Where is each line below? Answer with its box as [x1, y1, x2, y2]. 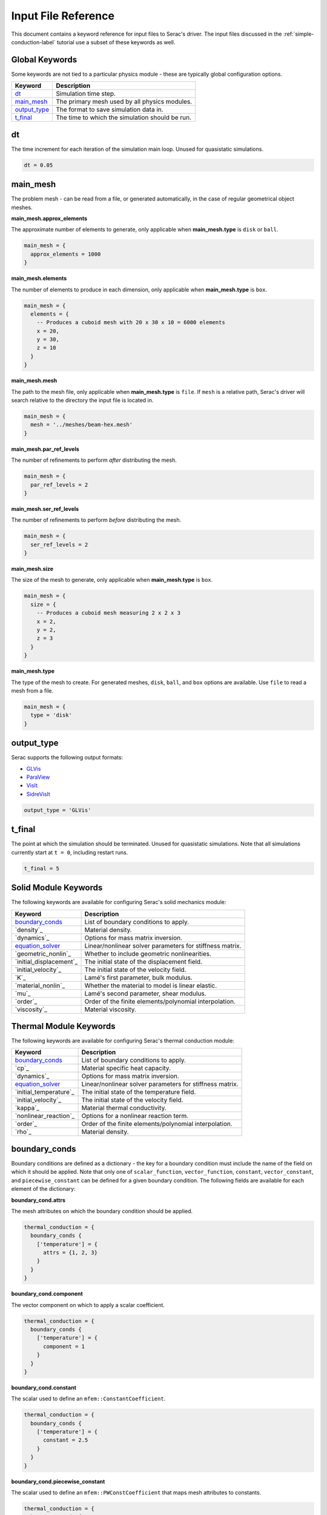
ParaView [26, 773, 50, 781]
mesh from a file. [11, 687, 54, 694]
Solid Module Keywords [11, 882, 103, 893]
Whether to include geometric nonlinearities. [84, 949, 212, 957]
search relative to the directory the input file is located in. [11, 397, 154, 404]
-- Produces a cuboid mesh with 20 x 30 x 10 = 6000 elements [36, 319, 225, 326]
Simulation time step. [55, 90, 116, 98]
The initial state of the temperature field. [81, 1088, 196, 1096]
